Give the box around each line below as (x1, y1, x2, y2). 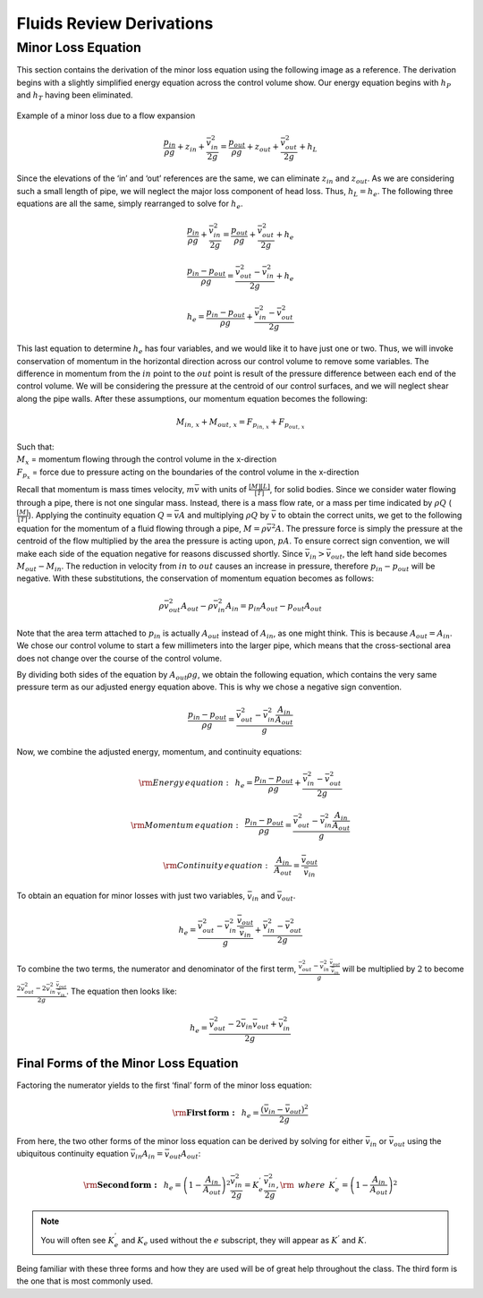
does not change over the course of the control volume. (16, 653, 223, 663)
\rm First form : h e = (172, 1107, 259, 1120)
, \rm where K (275, 1180, 335, 1190)
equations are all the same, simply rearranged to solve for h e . (16, 198, 243, 210)
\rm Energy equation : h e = (139, 778, 254, 790)
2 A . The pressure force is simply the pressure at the (271, 522, 463, 534)
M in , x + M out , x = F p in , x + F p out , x (175, 417, 305, 431)
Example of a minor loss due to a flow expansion (16, 110, 196, 121)
